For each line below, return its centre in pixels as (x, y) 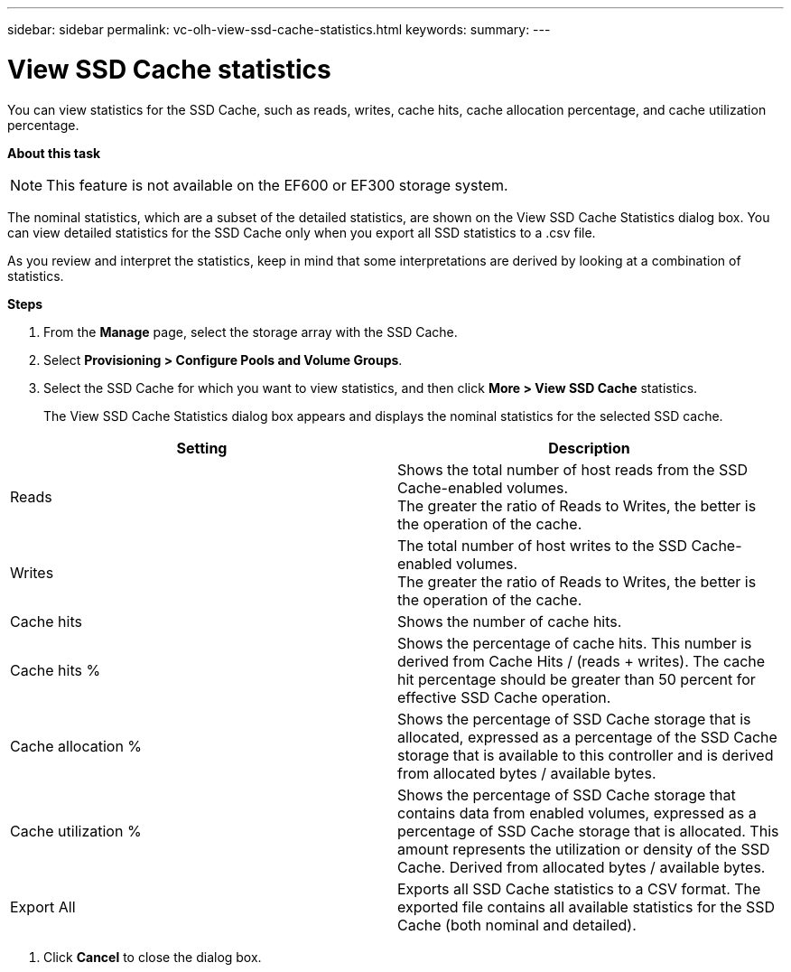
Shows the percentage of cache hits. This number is (575, 643)
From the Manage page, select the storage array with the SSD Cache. (251, 332)
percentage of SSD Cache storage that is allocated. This (588, 831)
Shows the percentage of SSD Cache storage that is (574, 719)
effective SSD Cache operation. (504, 697)
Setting (202, 448)
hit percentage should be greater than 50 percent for (577, 679)
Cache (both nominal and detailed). (517, 925)
